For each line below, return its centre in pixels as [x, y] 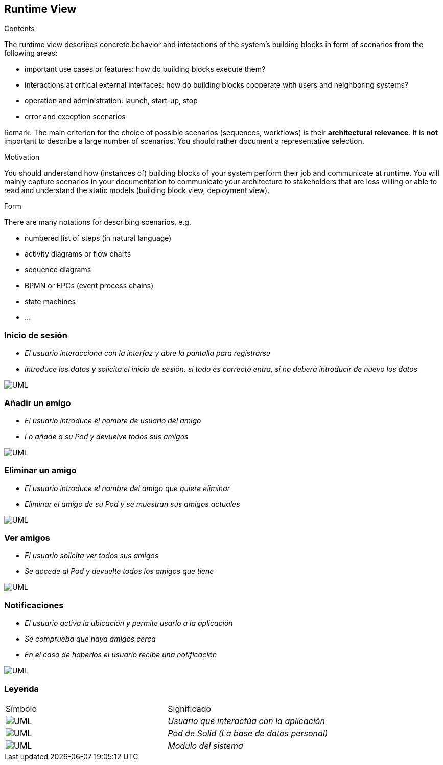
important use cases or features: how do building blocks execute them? [145, 69]
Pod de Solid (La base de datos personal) [248, 733]
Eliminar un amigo [40, 470]
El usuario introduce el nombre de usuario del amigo [113, 420]
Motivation [22, 157]
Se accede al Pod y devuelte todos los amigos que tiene [119, 571]
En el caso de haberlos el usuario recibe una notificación [121, 655]
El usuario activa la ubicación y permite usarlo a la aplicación [129, 623]
